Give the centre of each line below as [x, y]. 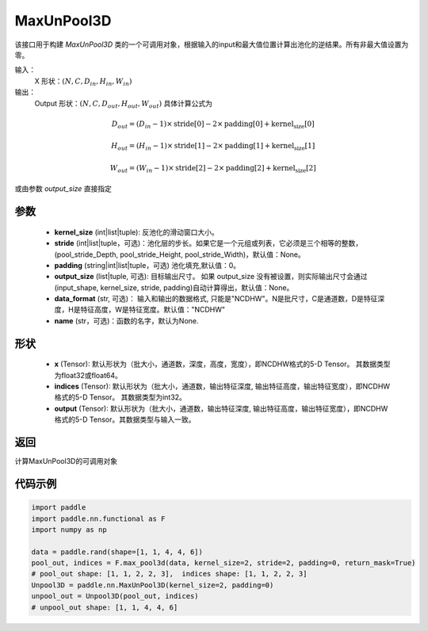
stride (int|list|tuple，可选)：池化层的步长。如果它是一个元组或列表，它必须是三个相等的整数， [208, 243]
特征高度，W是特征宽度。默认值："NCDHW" [153, 310]
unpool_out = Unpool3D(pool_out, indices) [115, 596]
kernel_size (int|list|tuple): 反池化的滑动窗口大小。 [136, 232]
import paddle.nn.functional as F [98, 518]
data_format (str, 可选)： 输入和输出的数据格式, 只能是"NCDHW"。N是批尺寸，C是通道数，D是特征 [216, 299]
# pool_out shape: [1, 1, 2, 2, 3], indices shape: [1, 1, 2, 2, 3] [169, 574]
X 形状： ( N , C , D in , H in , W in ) [83, 82]
